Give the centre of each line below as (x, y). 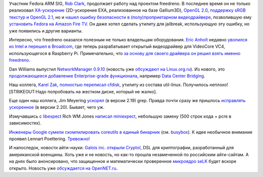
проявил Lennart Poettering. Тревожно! (49, 139)
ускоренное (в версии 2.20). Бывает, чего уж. (57, 107)
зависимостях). (25, 123)
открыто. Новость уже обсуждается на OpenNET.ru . (63, 168)
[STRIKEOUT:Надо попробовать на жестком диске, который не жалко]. (83, 91)
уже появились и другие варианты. (46, 31)
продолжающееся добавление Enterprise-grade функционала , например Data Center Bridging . (107, 76)
